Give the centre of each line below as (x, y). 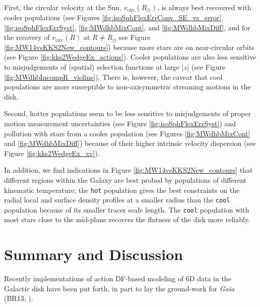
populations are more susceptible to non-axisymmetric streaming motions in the (127, 87)
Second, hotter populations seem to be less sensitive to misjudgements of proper (127, 113)
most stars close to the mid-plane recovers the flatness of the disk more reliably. (127, 219)
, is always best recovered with (204, 7)
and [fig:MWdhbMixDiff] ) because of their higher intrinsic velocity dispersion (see (130, 143)
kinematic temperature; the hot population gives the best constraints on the (122, 190)
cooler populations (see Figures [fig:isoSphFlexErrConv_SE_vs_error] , (114, 17)
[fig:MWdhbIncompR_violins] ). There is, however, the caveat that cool (113, 76)
